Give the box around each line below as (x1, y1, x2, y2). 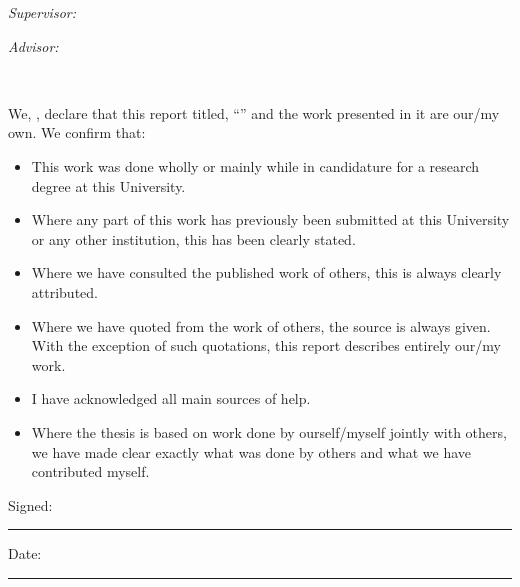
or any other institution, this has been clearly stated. (31, 228, 356, 249)
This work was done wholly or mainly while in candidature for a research (31, 155, 480, 176)
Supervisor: (8, 2, 76, 22)
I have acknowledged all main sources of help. (31, 388, 311, 409)
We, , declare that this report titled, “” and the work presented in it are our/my (8, 102, 500, 123)
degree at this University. (31, 175, 186, 196)
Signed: (8, 494, 53, 515)
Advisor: (8, 35, 59, 56)
